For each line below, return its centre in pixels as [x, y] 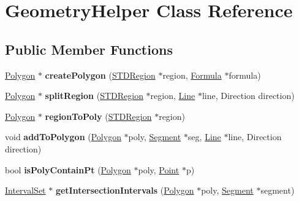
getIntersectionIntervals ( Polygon [125, 190]
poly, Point [159, 169]
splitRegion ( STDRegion [94, 96]
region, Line [173, 96]
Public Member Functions [89, 49]
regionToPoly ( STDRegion [98, 116]
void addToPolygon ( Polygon [63, 137]
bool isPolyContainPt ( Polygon [68, 169]
